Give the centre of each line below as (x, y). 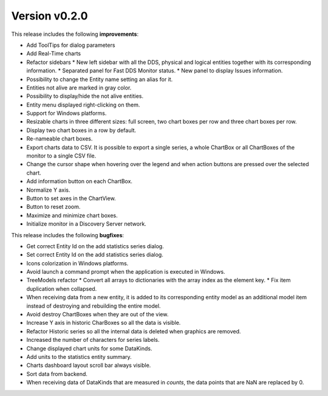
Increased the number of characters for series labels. (93, 340)
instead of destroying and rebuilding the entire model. (94, 306)
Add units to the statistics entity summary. (79, 357)
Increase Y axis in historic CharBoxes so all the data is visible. (104, 323)
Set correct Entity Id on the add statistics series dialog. (95, 255)
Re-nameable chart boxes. (60, 139)
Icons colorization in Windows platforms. (77, 263)
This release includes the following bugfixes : (68, 235)
